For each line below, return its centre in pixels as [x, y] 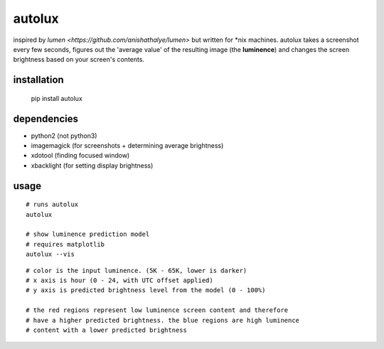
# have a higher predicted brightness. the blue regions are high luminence [163, 320]
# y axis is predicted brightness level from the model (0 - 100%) [146, 290]
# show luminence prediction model [88, 234]
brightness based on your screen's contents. [79, 60]
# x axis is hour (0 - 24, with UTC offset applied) [119, 280]
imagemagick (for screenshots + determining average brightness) [127, 146]
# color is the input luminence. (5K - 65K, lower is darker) [137, 270]
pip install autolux [57, 98]
